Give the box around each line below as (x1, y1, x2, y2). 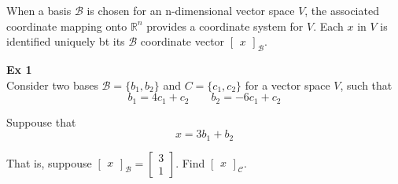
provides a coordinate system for (146, 17, 304, 34)
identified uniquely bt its (6, 33, 125, 50)
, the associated (304, 2, 379, 18)
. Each (313, 17, 344, 34)
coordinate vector (140, 33, 225, 50)
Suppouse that (6, 113, 76, 130)
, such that (340, 76, 392, 93)
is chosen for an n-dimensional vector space (87, 2, 295, 18)
